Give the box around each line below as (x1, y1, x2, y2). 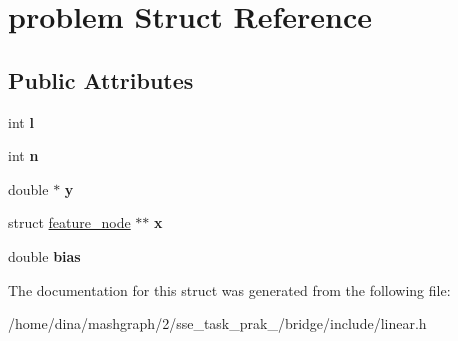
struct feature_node (8, 212, 131, 233)
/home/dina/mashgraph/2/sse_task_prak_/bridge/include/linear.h (8, 313, 427, 334)
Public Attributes (8, 64, 194, 95)
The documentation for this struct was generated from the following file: (8, 279, 451, 300)
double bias (8, 245, 81, 266)
